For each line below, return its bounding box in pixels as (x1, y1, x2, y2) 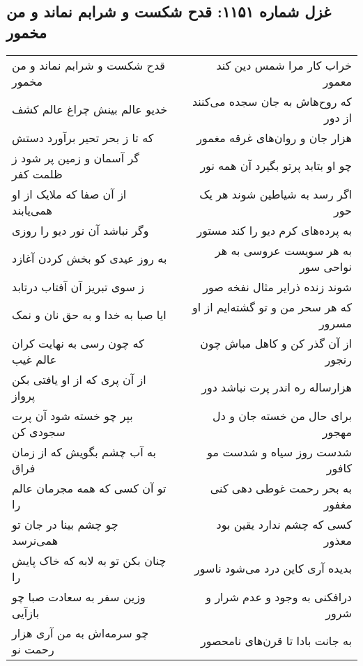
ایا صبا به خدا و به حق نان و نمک (12, 307, 167, 323)
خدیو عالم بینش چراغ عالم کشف (12, 101, 168, 118)
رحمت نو (12, 640, 54, 657)
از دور (323, 109, 352, 125)
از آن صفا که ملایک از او (12, 185, 127, 202)
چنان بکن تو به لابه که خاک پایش (12, 552, 167, 568)
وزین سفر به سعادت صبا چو (12, 588, 146, 605)
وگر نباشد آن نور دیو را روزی (12, 222, 149, 238)
